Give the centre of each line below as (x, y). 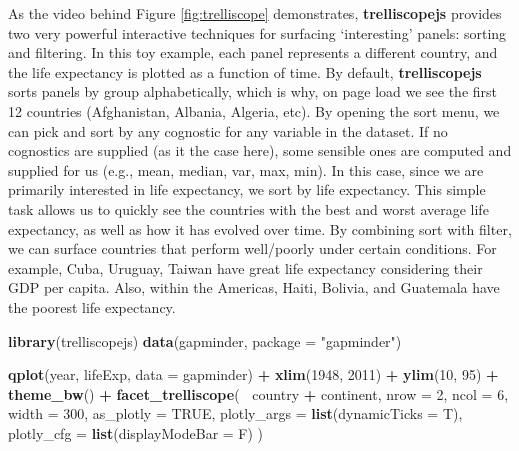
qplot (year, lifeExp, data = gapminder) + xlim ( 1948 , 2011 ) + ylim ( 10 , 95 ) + (253, 374)
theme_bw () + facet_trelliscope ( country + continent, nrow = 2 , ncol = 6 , (258, 393)
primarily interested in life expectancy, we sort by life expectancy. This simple (247, 189)
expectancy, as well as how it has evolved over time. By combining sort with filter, (260, 228)
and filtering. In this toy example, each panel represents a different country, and (253, 52)
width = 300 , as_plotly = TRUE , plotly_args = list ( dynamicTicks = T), (235, 413)
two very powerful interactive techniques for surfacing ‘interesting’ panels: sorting (257, 32)
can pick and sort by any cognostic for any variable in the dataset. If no (228, 130)
